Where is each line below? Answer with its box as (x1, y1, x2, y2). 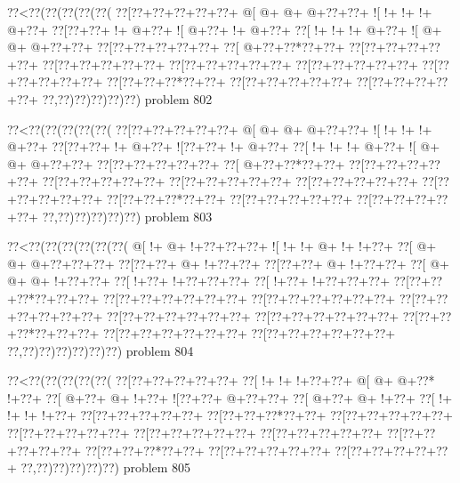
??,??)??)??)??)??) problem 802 (42, 89, 213, 108)
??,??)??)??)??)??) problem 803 (42, 206, 213, 225)
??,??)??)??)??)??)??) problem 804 (7, 341, 194, 359)
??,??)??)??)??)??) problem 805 (20, 458, 191, 477)
